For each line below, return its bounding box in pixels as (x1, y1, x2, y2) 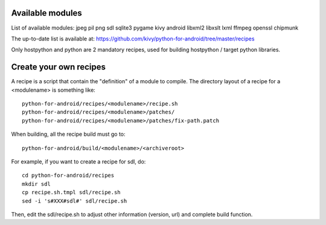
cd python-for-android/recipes (22, 172, 115, 179)
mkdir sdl (22, 180, 51, 187)
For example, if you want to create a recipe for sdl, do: (11, 157, 146, 165)
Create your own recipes (11, 62, 106, 72)
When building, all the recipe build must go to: (11, 130, 126, 138)
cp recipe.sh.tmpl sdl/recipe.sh (22, 189, 121, 196)
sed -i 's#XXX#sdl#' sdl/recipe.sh (22, 197, 127, 204)
